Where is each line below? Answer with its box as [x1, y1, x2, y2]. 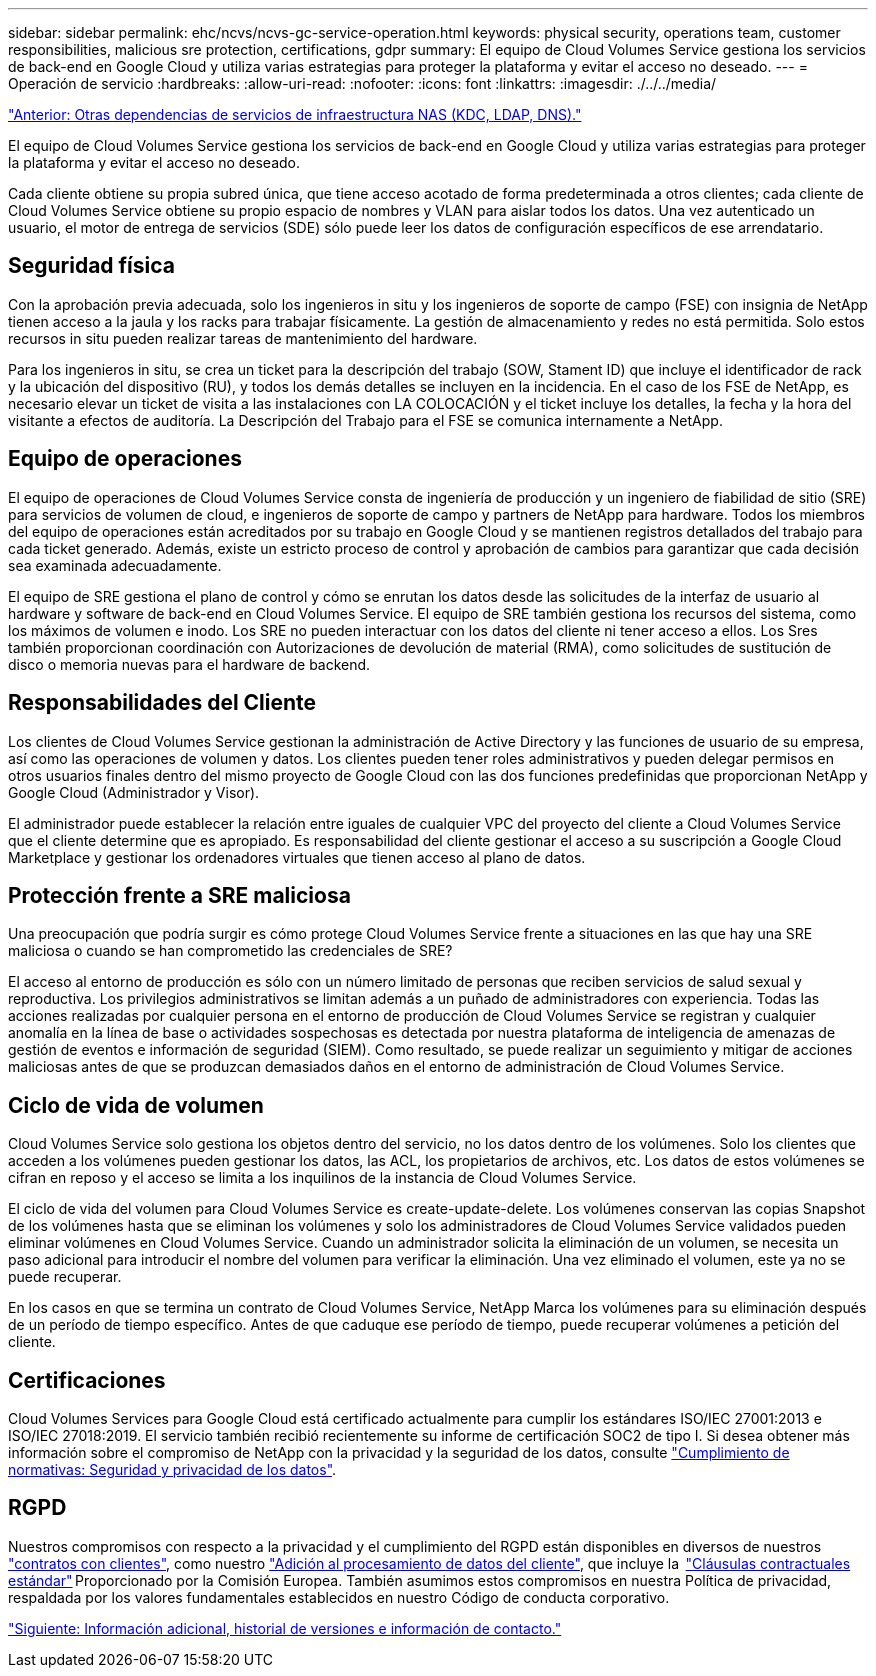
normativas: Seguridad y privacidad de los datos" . [8, 1461, 337, 1479]
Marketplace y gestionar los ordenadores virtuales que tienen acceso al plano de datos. [8, 848, 586, 866]
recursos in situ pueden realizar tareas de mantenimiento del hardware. [8, 329, 478, 347]
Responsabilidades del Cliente [8, 690, 317, 716]
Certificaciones [8, 1367, 166, 1393]
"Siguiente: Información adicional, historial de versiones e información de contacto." [8, 1619, 562, 1637]
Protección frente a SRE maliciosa [8, 882, 351, 908]
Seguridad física [8, 253, 176, 279]
